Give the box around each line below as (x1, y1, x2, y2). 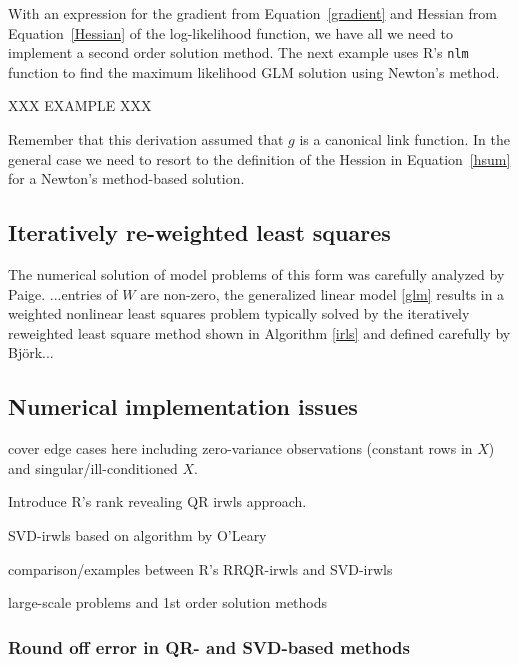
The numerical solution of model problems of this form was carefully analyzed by (8, 264, 505, 285)
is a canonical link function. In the (299, 129, 510, 150)
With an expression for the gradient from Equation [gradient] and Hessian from (8, 3, 497, 23)
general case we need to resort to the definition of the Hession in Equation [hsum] (8, 148, 511, 169)
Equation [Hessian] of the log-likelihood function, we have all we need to (8, 22, 453, 43)
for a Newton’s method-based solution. (8, 168, 245, 189)
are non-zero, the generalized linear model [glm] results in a (140, 283, 505, 304)
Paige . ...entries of (8, 283, 118, 304)
